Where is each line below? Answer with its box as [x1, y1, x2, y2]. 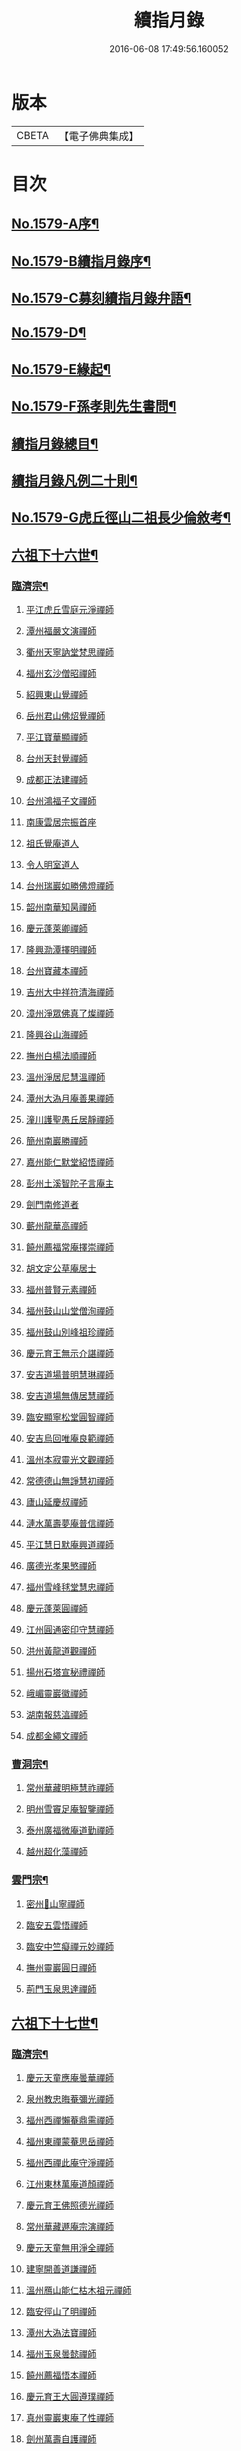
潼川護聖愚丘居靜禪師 [25, 1114, 114, 1126]
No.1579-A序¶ [11, 216, 100, 233]
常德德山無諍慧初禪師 [25, 1475, 114, 1487]
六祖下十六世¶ [11, 546, 99, 563]
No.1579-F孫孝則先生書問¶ [11, 398, 177, 415]
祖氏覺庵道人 [25, 837, 79, 850]
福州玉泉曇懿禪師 [25, 2348, 97, 2360]
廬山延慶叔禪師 [25, 1496, 88, 1508]
